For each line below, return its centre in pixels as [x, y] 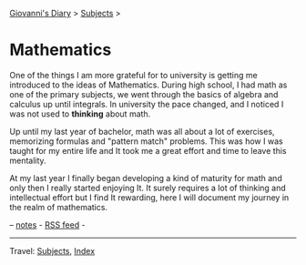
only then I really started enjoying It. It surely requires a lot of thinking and [148, 188]
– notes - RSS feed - [47, 224]
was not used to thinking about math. [80, 114]
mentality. [28, 160]
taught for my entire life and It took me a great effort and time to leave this [148, 150]
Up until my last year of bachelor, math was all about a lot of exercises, [142, 131]
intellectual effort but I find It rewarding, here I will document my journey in [149, 197]
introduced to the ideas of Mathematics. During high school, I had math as [148, 85]
